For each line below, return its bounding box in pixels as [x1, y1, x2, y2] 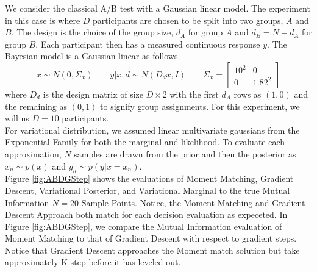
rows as [233, 87, 262, 100]
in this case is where [5, 13, 80, 26]
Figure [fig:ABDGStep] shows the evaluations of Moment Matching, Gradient [5, 172, 294, 185]
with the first [169, 87, 219, 100]
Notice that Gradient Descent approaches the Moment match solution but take [5, 243, 300, 256]
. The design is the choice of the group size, [11, 26, 174, 38]
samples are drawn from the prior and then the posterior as [74, 147, 296, 160]
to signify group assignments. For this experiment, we [100, 99, 300, 112]
